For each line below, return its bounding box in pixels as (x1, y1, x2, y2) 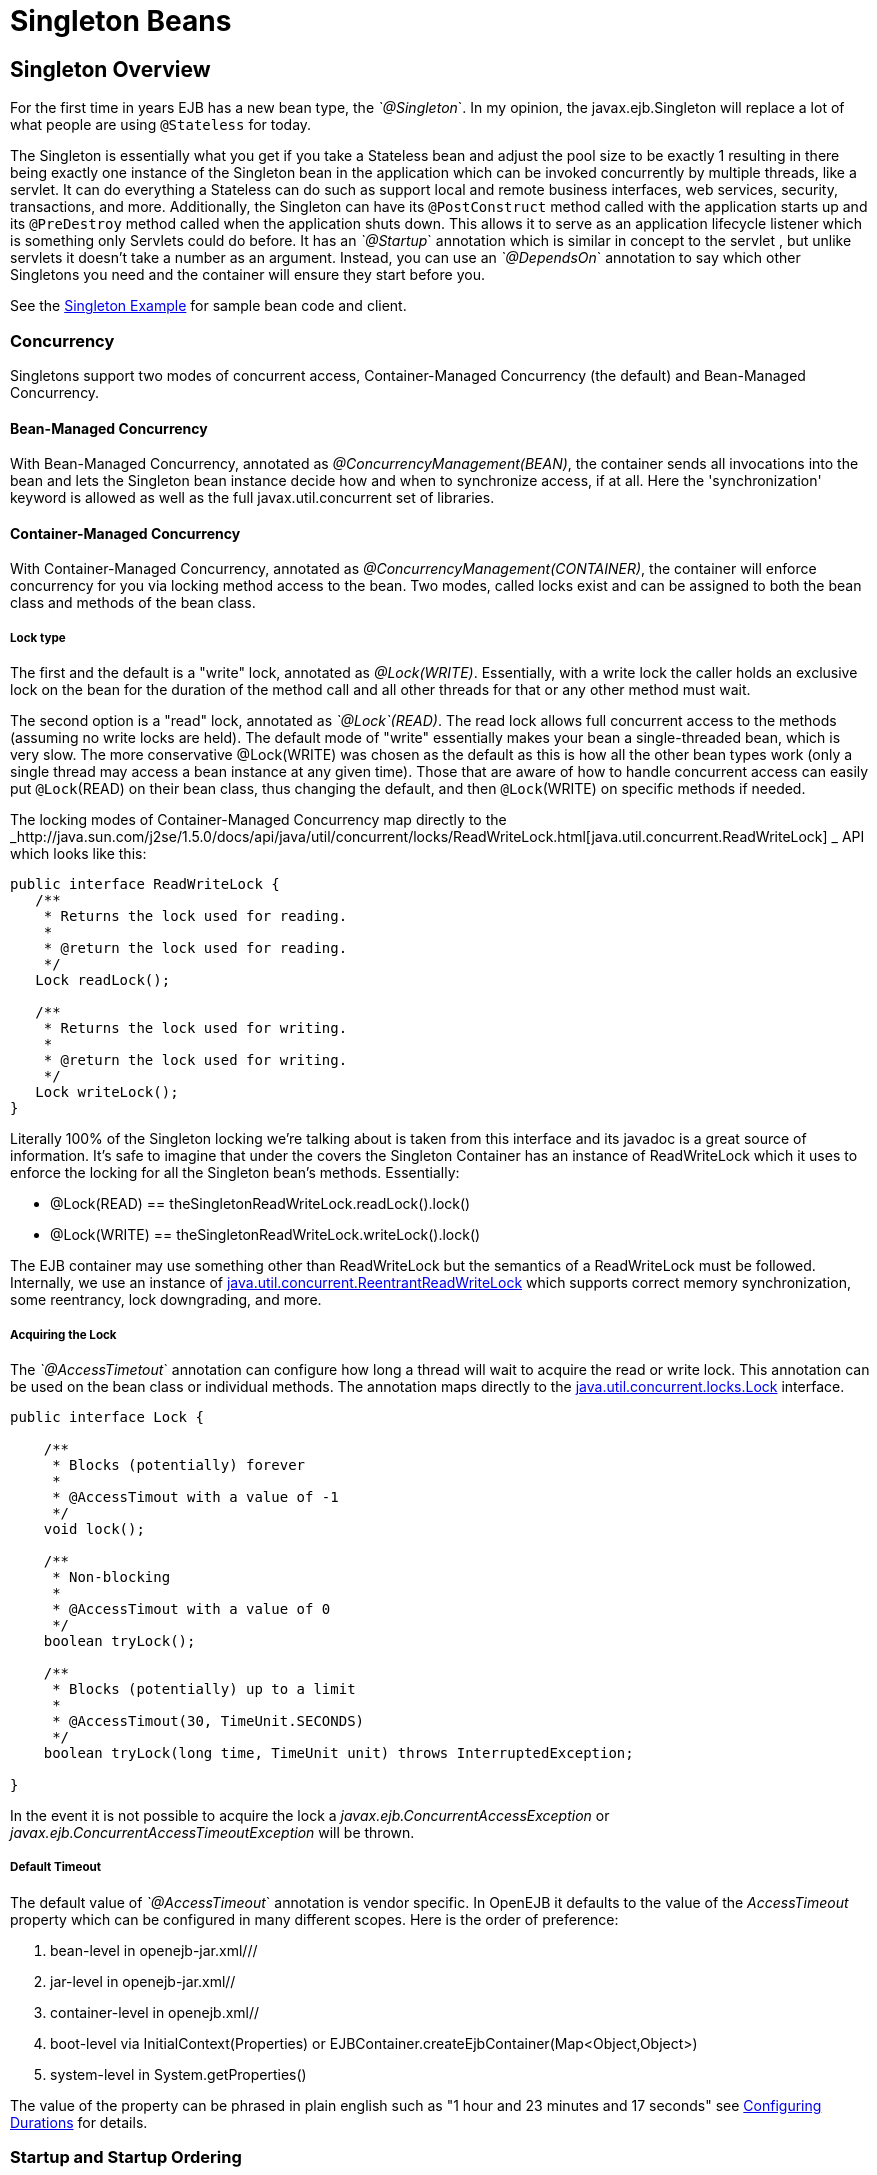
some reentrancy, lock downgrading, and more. (10, 1291, 322, 1309)
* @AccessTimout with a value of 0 (52, 1600, 331, 1617)
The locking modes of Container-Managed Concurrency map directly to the (10, 811, 507, 829)
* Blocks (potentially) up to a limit (52, 1680, 356, 1697)
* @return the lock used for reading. (43, 940, 348, 957)
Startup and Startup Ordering (10, 2147, 242, 2168)
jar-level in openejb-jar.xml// (50, 1972, 236, 1990)
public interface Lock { (10, 1408, 204, 1425)
